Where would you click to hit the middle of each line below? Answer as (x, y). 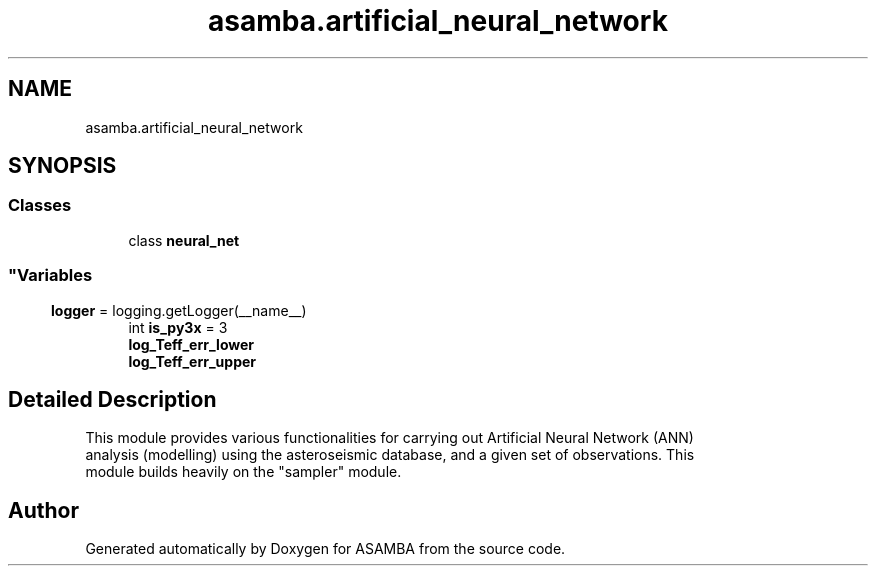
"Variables (50, 275)
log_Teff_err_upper (192, 361)
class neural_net (184, 240)
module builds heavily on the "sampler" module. (243, 472)
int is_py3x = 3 (178, 327)
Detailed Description (112, 399)
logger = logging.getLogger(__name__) (179, 310)
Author (43, 510)
